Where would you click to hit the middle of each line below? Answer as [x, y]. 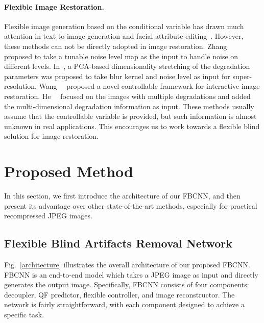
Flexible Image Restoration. [54, 6]
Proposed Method [69, 171]
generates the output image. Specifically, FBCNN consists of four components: [127, 284]
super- [242, 76]
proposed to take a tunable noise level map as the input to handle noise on [121, 56]
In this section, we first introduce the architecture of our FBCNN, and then [122, 196]
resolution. [20, 86]
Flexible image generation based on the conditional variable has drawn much [124, 26]
